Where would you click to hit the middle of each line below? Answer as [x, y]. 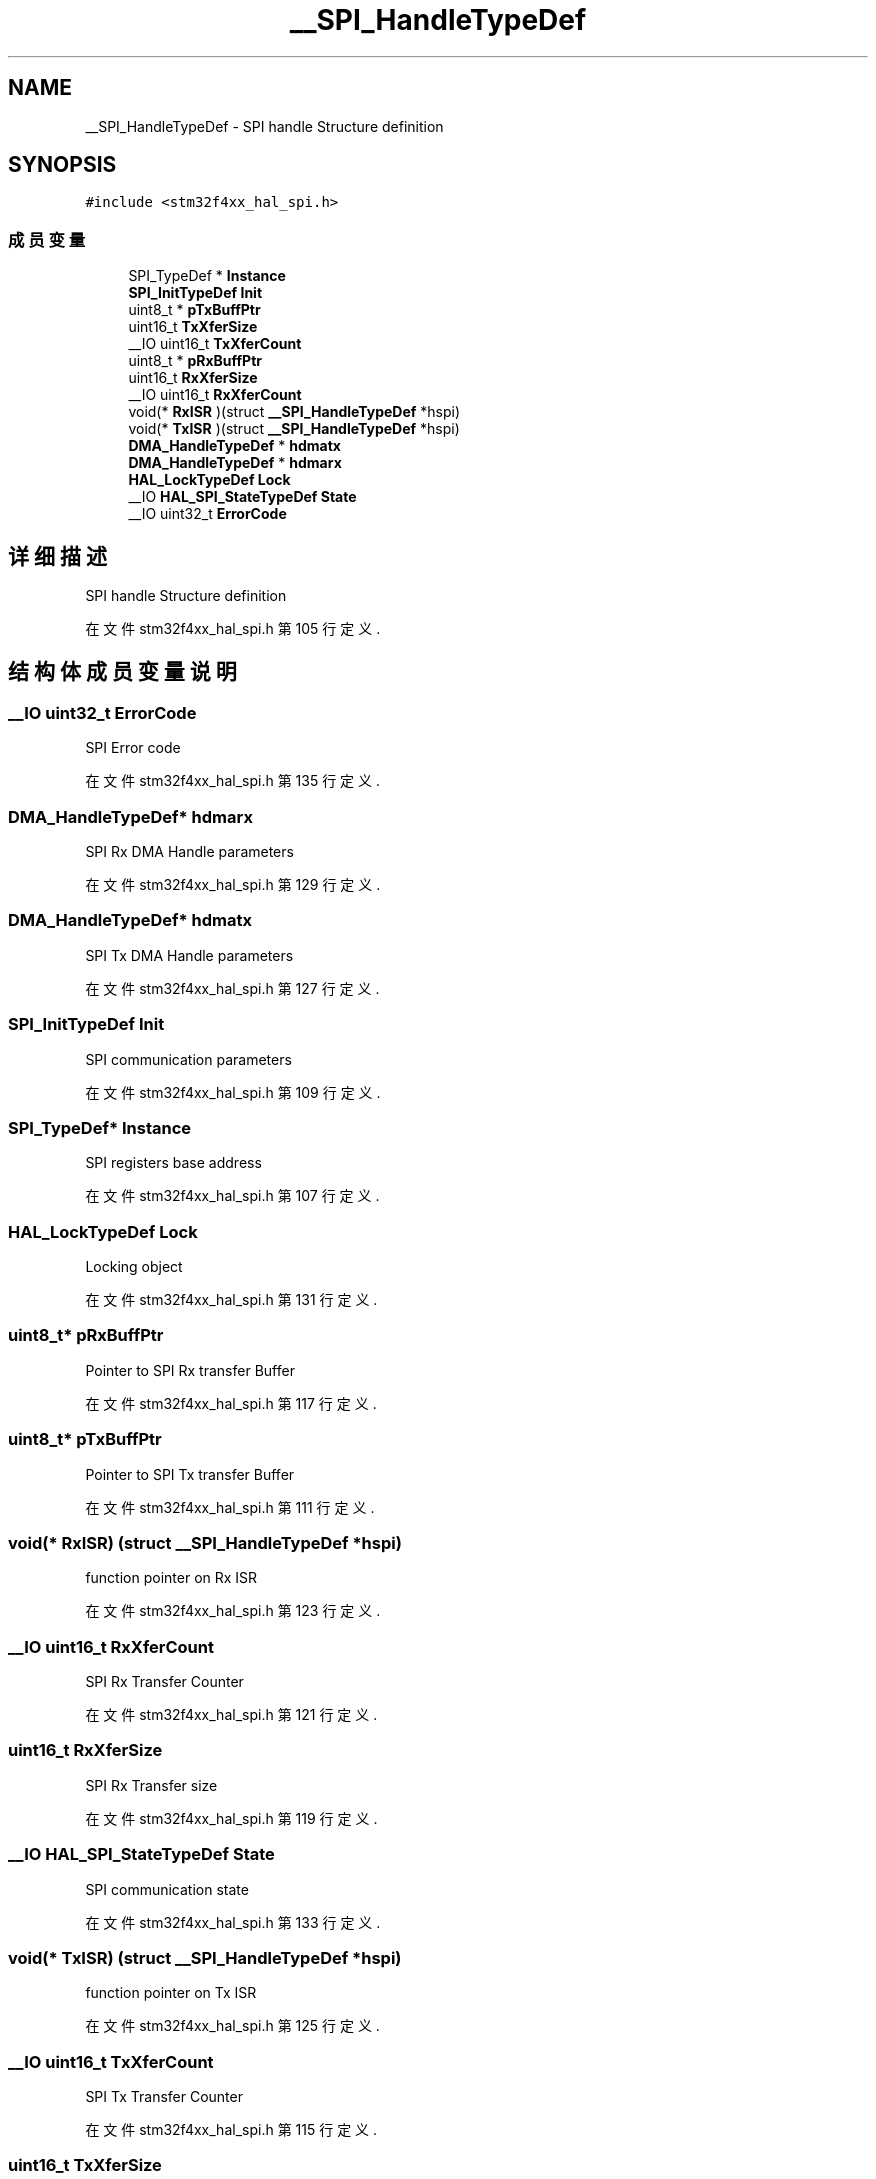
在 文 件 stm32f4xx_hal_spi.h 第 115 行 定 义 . [231, 2129]
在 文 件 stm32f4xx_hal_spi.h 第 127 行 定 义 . [232, 988]
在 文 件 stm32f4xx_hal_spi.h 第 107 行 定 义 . [232, 1196]
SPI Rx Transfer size [151, 1785]
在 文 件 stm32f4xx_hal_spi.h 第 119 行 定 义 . [231, 1818]
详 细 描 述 [57, 556]
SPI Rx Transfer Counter [164, 1681]
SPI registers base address [173, 1163]
